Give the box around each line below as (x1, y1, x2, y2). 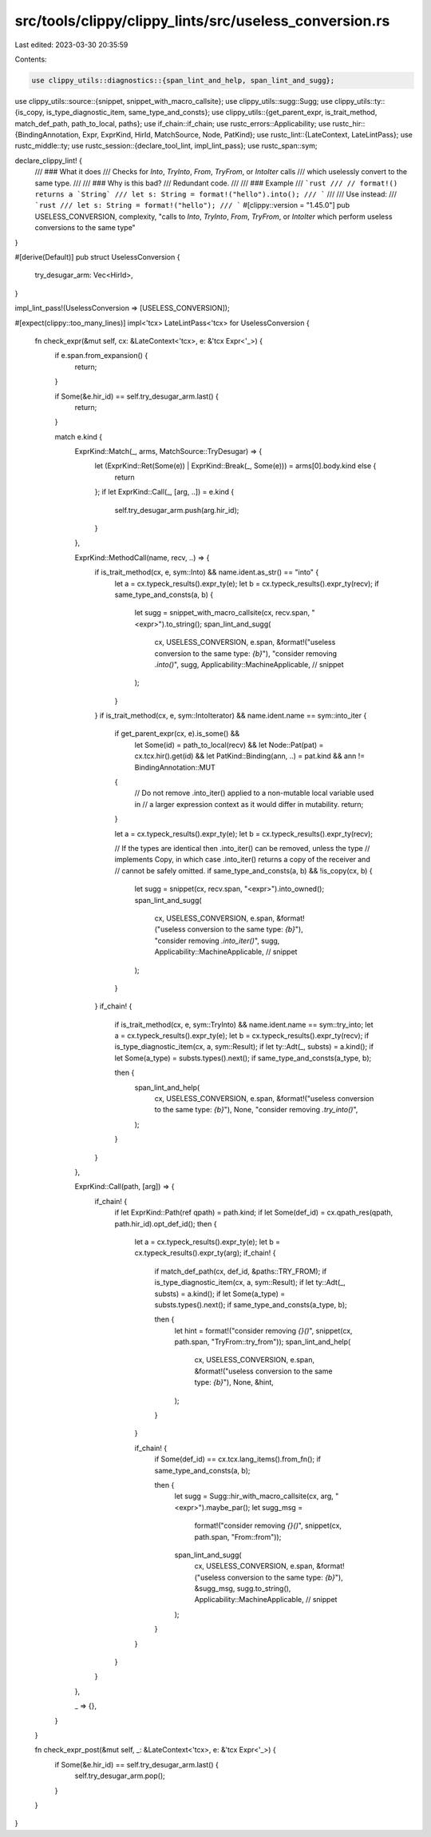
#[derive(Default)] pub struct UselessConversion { (14, 252, 180, 261)
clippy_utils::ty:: (334, 96, 386, 105)
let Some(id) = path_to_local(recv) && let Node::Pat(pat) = (134, 740, 324, 750)
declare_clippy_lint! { (14, 156, 83, 165)
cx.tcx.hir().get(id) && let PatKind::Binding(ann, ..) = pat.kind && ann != (134, 751, 366, 761)
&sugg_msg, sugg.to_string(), (194, 1584, 291, 1593)
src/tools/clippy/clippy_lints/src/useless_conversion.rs (14, 12, 390, 30)
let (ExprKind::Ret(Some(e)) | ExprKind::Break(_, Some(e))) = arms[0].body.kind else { (94, 461, 377, 471)
